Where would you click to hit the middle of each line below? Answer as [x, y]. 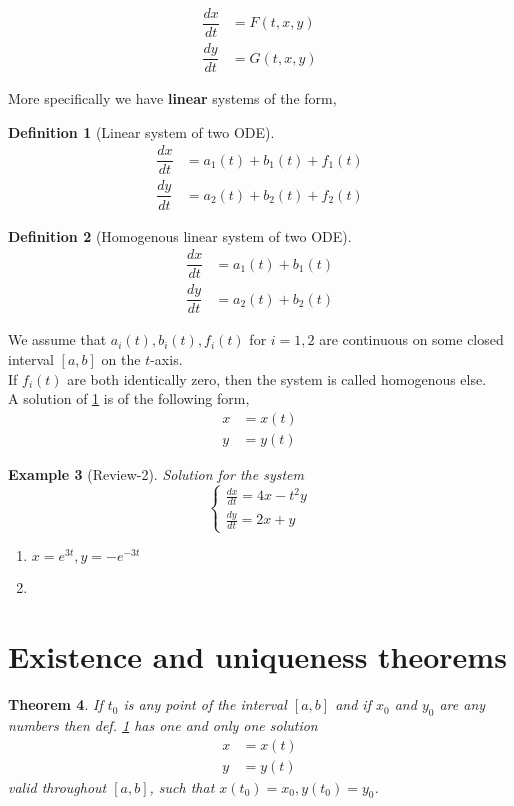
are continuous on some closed [411, 339]
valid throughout [57, 786]
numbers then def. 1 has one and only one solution [163, 724]
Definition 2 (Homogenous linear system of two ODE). [180, 235]
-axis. [166, 358]
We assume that [57, 339]
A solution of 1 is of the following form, [129, 398]
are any [462, 704]
